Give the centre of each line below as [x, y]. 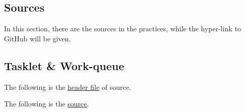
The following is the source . [47, 104]
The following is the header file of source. [68, 87]
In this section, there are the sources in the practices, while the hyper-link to [122, 29]
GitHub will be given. [38, 38]
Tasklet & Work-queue [64, 65]
